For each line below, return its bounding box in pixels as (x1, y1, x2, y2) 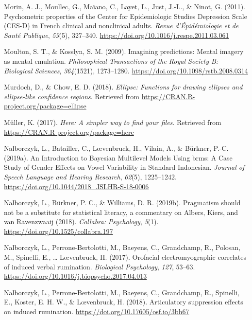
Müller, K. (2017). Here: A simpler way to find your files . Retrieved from (4, 117, 221, 127)
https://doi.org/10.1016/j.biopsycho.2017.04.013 (4, 271, 147, 281)
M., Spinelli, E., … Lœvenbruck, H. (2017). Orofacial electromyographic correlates (4, 252, 246, 262)
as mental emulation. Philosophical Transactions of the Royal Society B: (4, 55, 218, 66)
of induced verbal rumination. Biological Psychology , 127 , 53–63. (4, 261, 195, 271)
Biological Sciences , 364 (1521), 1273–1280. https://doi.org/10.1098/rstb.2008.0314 (4, 65, 248, 75)
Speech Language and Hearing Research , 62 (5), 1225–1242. (4, 171, 177, 181)
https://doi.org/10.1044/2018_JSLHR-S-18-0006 (4, 181, 149, 191)
